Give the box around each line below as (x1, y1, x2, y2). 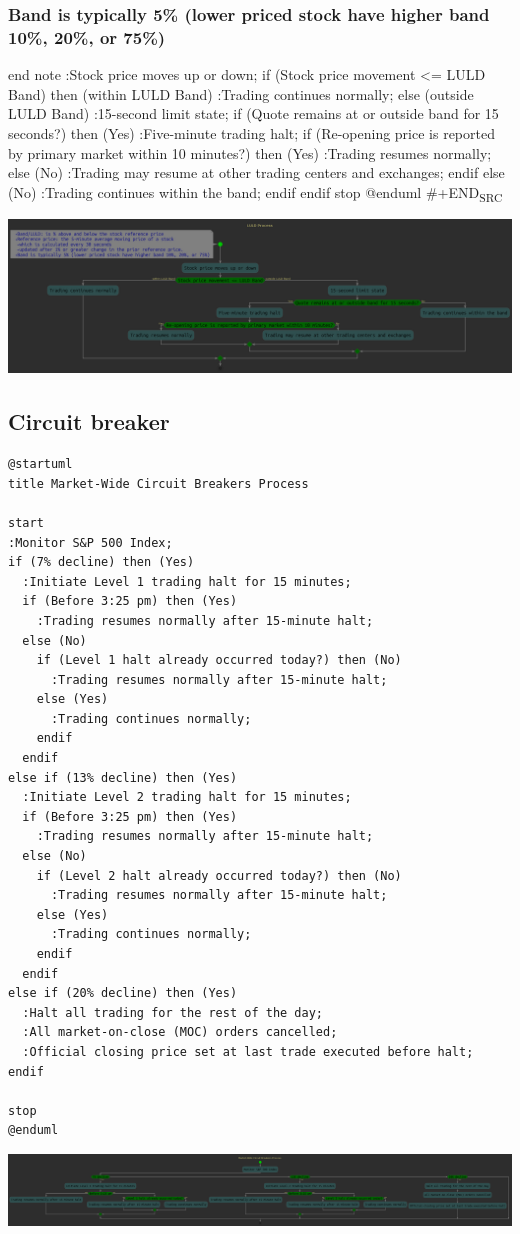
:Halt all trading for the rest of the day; (22, 1005, 323, 1020)
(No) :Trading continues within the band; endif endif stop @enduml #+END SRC (8, 181, 503, 205)
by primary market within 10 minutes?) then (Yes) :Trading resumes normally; (8, 142, 492, 163)
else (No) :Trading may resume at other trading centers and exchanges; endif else (8, 162, 505, 183)
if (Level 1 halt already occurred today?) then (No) (36, 653, 402, 668)
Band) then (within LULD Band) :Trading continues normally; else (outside (8, 83, 474, 104)
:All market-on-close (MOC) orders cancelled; (22, 1025, 338, 1040)
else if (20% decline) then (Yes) (8, 986, 238, 1001)
